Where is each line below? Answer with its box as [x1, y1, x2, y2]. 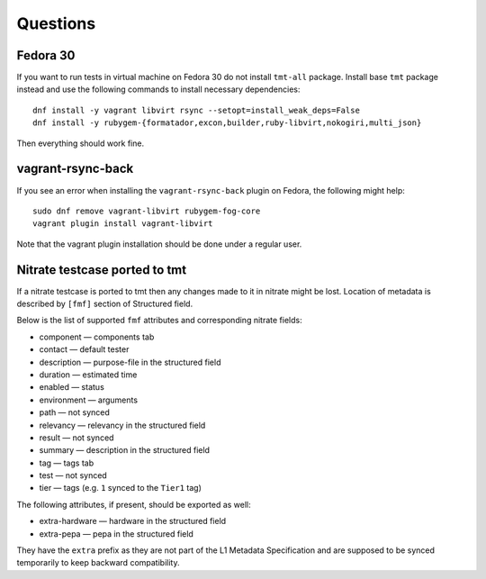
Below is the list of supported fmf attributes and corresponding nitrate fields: [16, 315, 302, 326]
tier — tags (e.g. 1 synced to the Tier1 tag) [39, 483, 202, 493]
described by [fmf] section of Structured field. [16, 298, 193, 309]
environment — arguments [39, 394, 139, 405]
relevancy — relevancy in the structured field [39, 420, 206, 430]
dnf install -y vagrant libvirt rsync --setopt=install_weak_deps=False [32, 104, 360, 115]
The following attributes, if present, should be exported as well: [16, 499, 251, 510]
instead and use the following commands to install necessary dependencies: [16, 84, 301, 95]
